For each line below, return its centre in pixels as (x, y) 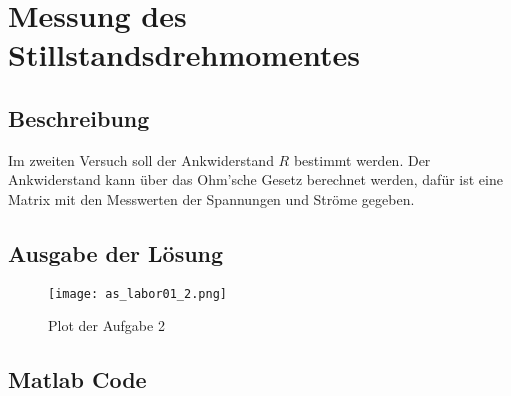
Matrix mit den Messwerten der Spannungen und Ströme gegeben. (211, 198)
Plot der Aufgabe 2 (106, 325)
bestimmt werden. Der (362, 159)
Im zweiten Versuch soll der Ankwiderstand (141, 159)
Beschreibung (79, 117)
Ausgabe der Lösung (116, 252)
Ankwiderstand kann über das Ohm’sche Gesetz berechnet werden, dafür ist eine (255, 179)
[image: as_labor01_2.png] (137, 293)
